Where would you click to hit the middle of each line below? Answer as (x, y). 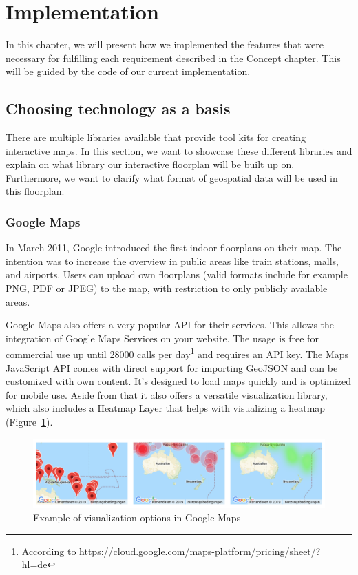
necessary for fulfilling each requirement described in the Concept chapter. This (173, 57)
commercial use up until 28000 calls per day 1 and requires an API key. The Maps (177, 353)
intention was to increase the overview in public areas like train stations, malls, (172, 261)
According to (49, 551)
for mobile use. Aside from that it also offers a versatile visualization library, (167, 394)
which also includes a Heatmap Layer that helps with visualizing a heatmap (166, 408)
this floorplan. (35, 191)
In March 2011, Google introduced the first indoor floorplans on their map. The (174, 248)
